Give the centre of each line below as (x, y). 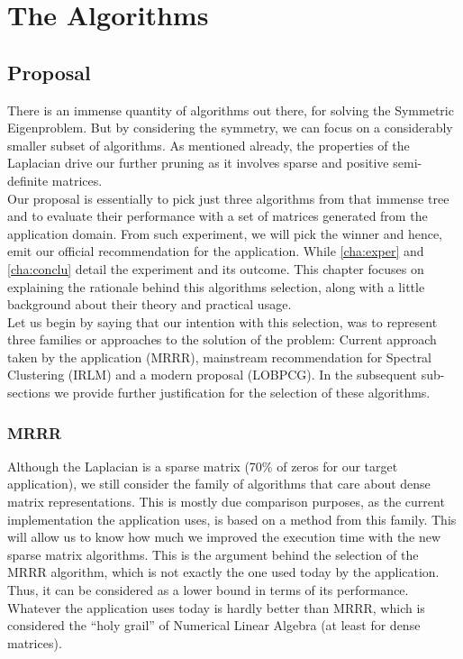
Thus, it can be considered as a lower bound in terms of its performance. (208, 590)
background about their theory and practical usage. (150, 304)
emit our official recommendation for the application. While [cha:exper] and (216, 251)
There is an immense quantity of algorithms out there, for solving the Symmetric (231, 110)
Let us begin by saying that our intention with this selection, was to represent (222, 321)
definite (28, 180)
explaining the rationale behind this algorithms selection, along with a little (216, 286)
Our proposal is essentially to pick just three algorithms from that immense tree (228, 198)
